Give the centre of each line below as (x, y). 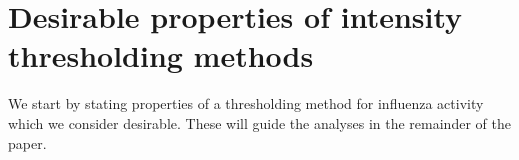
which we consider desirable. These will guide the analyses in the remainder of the (259, 122)
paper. (27, 142)
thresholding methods (161, 55)
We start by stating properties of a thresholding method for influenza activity (246, 103)
